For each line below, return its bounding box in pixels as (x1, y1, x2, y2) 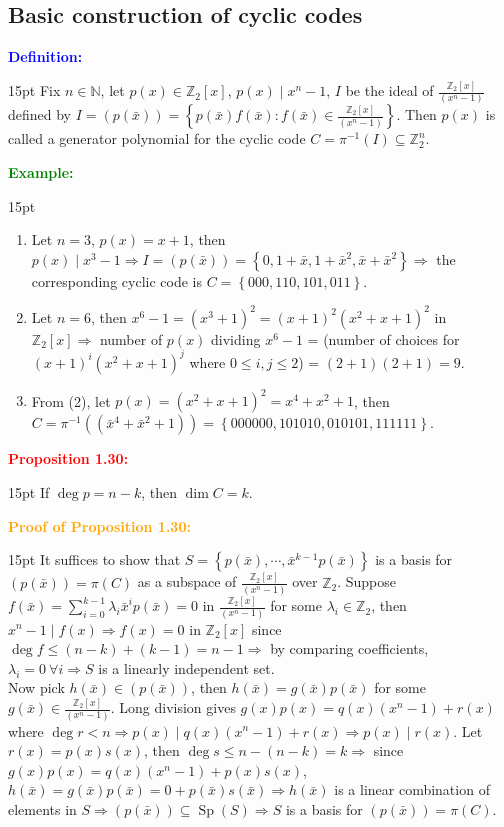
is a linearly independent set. (98, 657, 275, 678)
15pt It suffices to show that (8, 549, 181, 570)
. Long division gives (110, 697, 236, 718)
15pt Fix (8, 80, 61, 101)
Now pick (8, 677, 65, 698)
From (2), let (31, 390, 111, 411)
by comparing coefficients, (270, 638, 429, 659)
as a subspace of (137, 571, 237, 592)
